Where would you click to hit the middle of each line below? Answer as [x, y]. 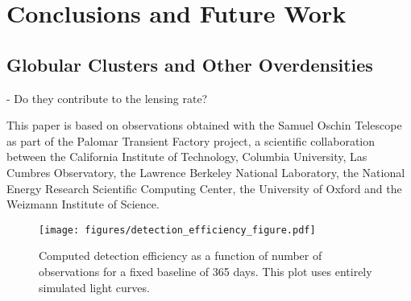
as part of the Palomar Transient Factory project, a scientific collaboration [191, 140]
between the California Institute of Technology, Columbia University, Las [187, 157]
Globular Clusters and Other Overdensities [190, 64]
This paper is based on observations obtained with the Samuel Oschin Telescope [204, 125]
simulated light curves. [94, 287]
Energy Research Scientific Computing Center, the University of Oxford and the [204, 188]
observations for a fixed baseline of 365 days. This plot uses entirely [205, 271]
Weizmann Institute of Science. [83, 204]
